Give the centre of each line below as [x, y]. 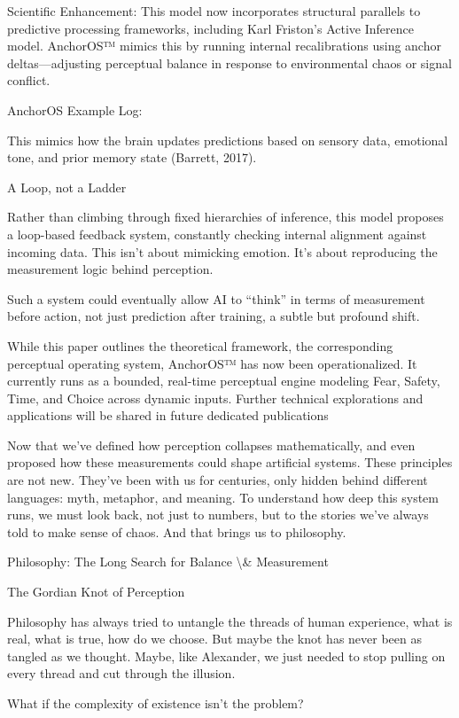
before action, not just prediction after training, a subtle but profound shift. [214, 316]
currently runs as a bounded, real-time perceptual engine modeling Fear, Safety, [224, 381]
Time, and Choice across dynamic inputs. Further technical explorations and [215, 398]
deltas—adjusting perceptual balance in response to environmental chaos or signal [229, 62]
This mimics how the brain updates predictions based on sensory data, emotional [228, 140]
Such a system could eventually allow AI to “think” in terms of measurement [216, 298]
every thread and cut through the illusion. [121, 673]
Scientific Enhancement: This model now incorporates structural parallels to [214, 11]
